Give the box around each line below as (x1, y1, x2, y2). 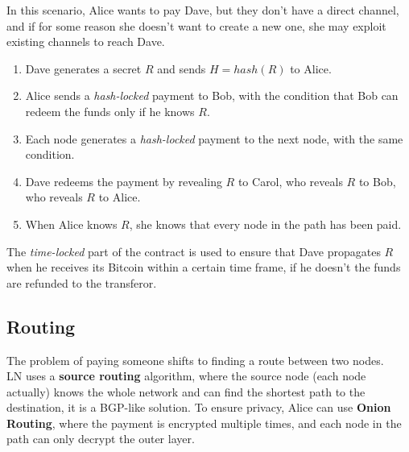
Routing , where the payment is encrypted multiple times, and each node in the (6, 414, 402, 431)
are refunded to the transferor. (6, 274, 157, 291)
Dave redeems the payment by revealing (25, 172, 222, 189)
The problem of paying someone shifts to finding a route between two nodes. (6, 351, 384, 368)
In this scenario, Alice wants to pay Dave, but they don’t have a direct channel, (6, 2, 399, 18)
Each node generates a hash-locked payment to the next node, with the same (25, 130, 403, 147)
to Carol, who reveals (238, 172, 343, 189)
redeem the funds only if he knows (25, 102, 195, 119)
